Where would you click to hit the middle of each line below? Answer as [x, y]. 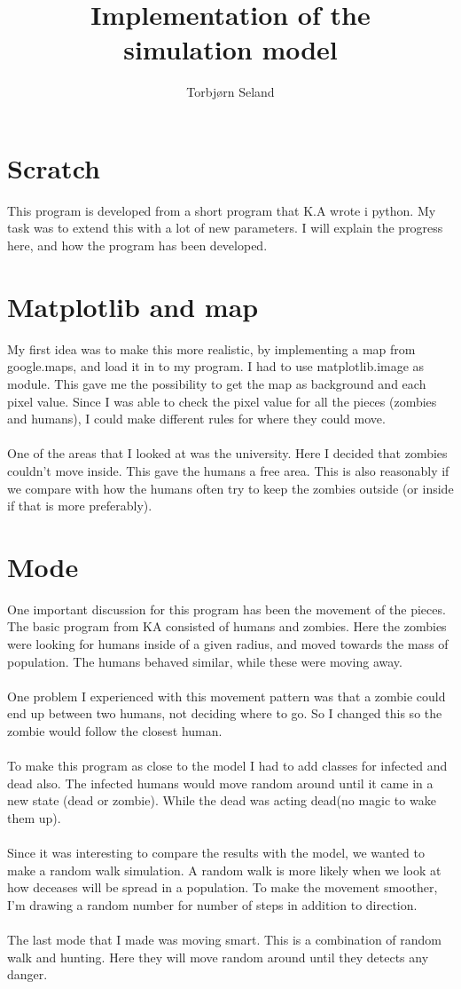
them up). [34, 817]
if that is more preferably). [80, 506]
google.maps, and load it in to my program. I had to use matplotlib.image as [216, 366]
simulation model [230, 49]
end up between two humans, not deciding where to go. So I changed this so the [225, 713]
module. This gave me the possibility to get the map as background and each [217, 383]
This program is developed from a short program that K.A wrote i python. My [222, 210]
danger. [27, 974]
